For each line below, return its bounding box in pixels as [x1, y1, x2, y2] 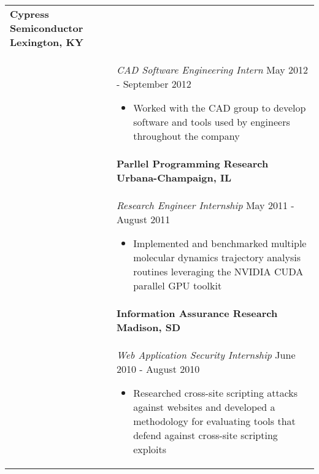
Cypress [10, 7, 49, 21]
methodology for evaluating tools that [133, 414, 296, 428]
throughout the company [133, 129, 240, 143]
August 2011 [117, 212, 171, 226]
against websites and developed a [133, 400, 275, 414]
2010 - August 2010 [117, 362, 200, 376]
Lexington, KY [10, 35, 83, 49]
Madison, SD [117, 320, 181, 334]
